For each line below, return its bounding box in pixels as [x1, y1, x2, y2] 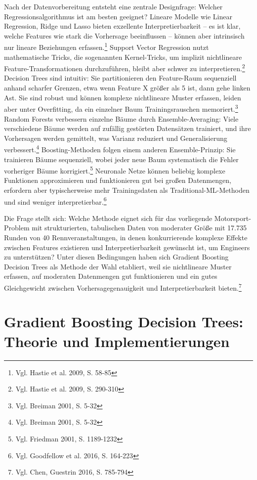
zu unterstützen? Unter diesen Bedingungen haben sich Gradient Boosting [4, 252, 229, 262]
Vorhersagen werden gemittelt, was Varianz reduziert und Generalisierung [4, 132, 227, 143]
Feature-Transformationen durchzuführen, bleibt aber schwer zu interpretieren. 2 [4, 62, 245, 73]
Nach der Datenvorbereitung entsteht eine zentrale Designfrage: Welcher [4, 1, 223, 11]
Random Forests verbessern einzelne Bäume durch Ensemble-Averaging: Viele [4, 113, 239, 124]
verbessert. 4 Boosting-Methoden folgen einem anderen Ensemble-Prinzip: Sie [4, 143, 236, 154]
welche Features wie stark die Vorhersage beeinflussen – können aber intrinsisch [4, 30, 245, 41]
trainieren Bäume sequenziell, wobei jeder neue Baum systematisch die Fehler [4, 154, 239, 164]
